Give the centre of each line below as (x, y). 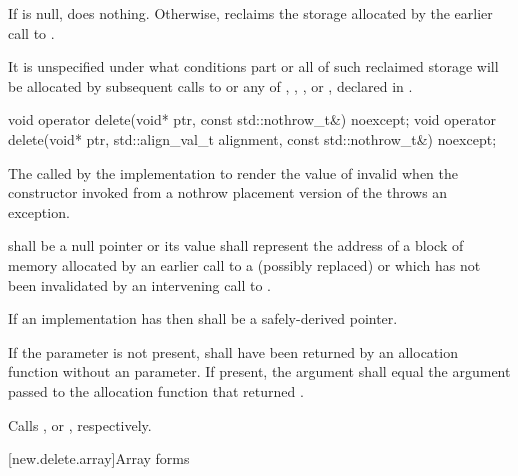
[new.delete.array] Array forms (99, 458)
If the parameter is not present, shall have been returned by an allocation (233, 351)
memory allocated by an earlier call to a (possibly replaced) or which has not (244, 264)
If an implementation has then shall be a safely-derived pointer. (203, 318)
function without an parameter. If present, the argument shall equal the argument (259, 371)
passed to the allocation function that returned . (156, 390)
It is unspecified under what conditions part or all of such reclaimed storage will (253, 66)
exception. (39, 211)
